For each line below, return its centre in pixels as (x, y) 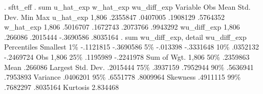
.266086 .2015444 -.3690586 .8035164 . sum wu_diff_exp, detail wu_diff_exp (125, 37)
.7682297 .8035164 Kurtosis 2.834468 (62, 87)
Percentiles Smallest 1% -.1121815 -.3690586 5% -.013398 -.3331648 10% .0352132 (132, 47)
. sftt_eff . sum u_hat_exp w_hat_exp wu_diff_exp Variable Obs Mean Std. (127, 7)
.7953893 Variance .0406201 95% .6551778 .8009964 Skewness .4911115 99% (123, 77)
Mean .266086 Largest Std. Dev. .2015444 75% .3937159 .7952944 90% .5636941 (129, 67)
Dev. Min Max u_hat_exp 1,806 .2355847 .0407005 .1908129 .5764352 (115, 17)
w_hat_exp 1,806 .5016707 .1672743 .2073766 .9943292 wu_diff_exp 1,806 (122, 27)
